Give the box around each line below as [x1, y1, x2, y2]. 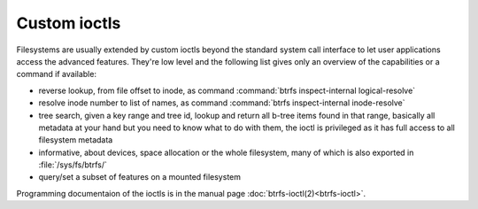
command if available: [16, 69, 97, 80]
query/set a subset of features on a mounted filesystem [38, 172, 241, 182]
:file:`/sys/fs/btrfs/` [38, 159, 108, 170]
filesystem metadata [38, 135, 113, 145]
